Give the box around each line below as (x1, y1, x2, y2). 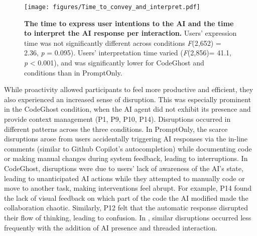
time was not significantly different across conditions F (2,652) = (24, 37, 221, 48)
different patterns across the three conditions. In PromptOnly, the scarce (4, 123, 228, 134)
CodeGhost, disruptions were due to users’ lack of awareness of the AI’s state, (4, 163, 243, 173)
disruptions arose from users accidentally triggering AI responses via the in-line (4, 133, 248, 144)
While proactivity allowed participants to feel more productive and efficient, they (4, 84, 253, 95)
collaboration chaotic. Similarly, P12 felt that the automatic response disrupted (4, 202, 248, 213)
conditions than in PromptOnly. (24, 67, 122, 77)
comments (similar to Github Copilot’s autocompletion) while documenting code (4, 143, 252, 153)
